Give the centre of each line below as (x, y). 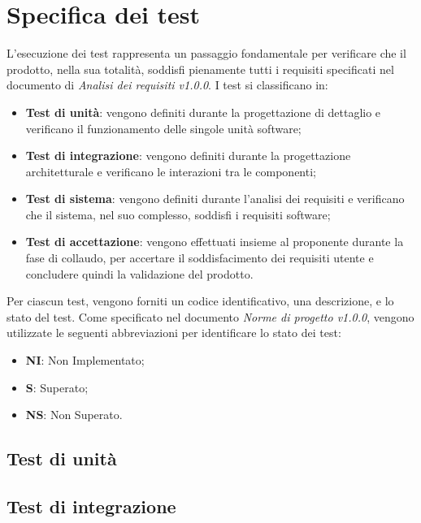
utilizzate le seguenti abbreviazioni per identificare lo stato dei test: (174, 333)
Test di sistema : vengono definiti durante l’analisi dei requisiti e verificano (215, 199)
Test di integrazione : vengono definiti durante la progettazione (188, 156)
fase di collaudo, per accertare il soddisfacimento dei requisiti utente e (200, 258)
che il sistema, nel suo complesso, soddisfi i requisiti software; (178, 214)
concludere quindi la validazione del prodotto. (139, 273)
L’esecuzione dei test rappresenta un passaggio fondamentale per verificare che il (206, 53)
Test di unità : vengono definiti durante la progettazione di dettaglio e (203, 112)
